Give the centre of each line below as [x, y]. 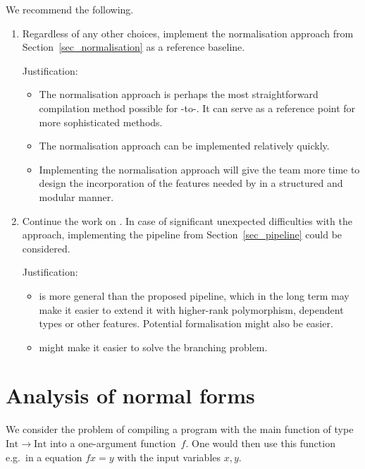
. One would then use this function [260, 443]
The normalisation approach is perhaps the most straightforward [179, 94]
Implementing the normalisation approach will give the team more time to [199, 169]
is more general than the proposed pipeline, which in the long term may [194, 295]
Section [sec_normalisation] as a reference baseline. [134, 47]
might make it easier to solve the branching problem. [153, 347]
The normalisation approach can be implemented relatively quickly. [184, 146]
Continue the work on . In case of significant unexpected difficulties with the [187, 220]
